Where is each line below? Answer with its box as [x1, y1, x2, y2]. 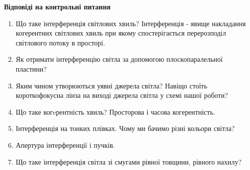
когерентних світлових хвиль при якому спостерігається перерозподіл [15, 28, 226, 38]
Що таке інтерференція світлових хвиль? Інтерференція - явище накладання [15, 18, 246, 28]
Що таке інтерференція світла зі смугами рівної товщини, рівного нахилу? [15, 156, 242, 167]
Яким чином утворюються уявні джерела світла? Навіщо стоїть [15, 80, 207, 90]
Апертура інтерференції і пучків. [15, 139, 115, 150]
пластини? [15, 63, 47, 74]
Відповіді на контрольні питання [4, 1, 111, 11]
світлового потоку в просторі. [15, 37, 105, 47]
